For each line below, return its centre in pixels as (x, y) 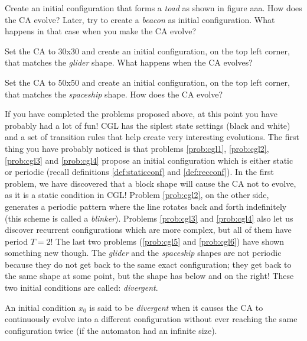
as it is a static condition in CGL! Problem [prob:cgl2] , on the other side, (137, 195)
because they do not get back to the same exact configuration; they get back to (148, 264)
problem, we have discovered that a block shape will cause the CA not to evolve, (151, 183)
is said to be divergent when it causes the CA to (176, 307)
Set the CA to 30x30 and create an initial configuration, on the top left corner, (147, 51)
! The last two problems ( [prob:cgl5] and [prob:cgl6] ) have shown (167, 241)
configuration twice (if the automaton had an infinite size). (111, 330)
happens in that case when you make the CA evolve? (101, 31)
